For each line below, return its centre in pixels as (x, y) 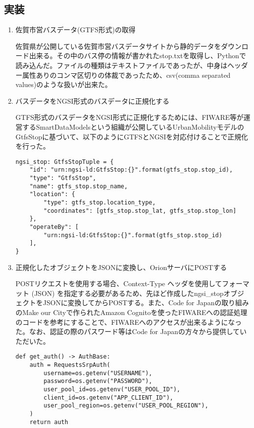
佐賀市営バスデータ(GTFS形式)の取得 (75, 30)
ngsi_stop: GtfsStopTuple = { (65, 162)
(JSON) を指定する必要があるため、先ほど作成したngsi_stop (127, 293)
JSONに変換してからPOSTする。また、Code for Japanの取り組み (146, 303)
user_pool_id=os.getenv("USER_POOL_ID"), (112, 389)
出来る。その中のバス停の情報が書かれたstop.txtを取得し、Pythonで (138, 56)
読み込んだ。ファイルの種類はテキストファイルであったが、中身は (121, 65)
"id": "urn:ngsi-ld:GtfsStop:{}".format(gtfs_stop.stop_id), (131, 170)
